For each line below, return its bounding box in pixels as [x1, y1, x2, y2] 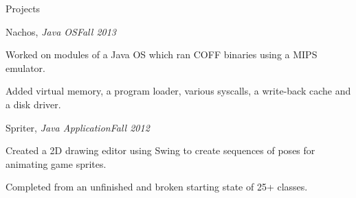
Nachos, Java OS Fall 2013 [5, 24, 116, 38]
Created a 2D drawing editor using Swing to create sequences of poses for [5, 143, 315, 158]
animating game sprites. [5, 156, 107, 171]
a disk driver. [5, 97, 61, 111]
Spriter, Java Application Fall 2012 [5, 120, 150, 134]
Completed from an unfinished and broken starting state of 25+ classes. [5, 180, 308, 194]
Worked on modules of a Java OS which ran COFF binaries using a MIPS [5, 47, 318, 62]
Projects [5, 1, 41, 15]
